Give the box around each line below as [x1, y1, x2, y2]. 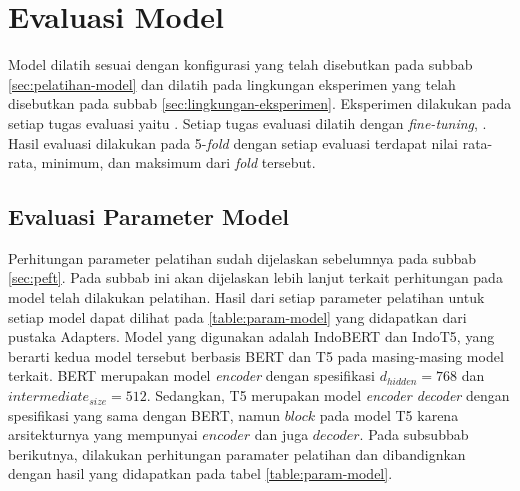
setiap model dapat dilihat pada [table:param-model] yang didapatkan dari [8, 306, 467, 327]
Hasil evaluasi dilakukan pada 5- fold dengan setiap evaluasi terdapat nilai [8, 132, 458, 153]
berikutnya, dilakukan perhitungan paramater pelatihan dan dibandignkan [8, 443, 466, 464]
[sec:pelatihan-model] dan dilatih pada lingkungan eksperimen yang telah [8, 73, 456, 94]
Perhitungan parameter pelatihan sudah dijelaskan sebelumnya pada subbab [8, 247, 477, 268]
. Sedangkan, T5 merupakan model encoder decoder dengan [146, 385, 510, 406]
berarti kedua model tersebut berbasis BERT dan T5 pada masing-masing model [8, 345, 504, 366]
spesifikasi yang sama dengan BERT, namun [8, 404, 280, 425]
